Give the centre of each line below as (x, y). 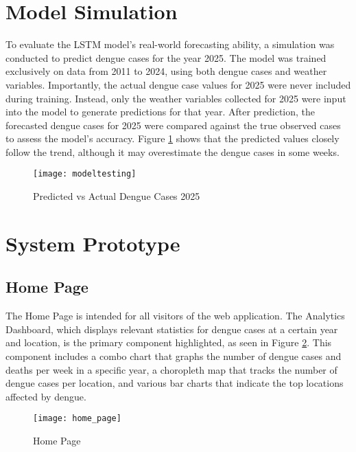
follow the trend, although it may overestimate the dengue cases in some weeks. (173, 151)
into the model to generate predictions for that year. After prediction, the (161, 112)
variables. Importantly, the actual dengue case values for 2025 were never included (178, 84)
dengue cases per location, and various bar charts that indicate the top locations (175, 383)
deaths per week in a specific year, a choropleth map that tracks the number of (171, 369)
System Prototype (93, 243)
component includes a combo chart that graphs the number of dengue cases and (174, 356)
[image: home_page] (77, 419)
